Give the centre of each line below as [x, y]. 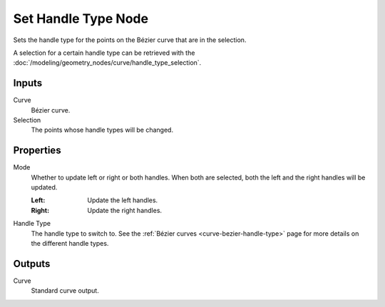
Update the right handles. [125, 210]
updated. [44, 187]
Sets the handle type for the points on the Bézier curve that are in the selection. [130, 40]
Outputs [32, 264]
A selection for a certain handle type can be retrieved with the [104, 53]
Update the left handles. [123, 200]
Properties [37, 151]
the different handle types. [70, 244]
